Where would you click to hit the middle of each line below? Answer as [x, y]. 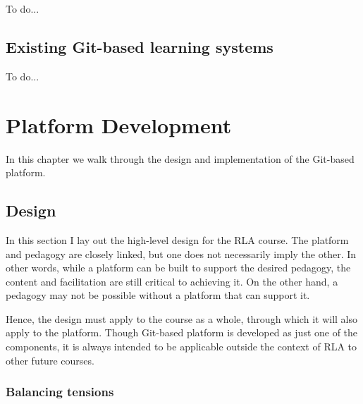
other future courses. [50, 360]
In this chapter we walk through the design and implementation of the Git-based [180, 158]
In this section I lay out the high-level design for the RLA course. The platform [177, 239]
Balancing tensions [60, 392]
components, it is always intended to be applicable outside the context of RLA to [181, 347]
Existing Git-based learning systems [140, 46]
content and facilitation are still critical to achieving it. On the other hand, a [172, 281]
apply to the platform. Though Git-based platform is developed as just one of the [182, 332]
